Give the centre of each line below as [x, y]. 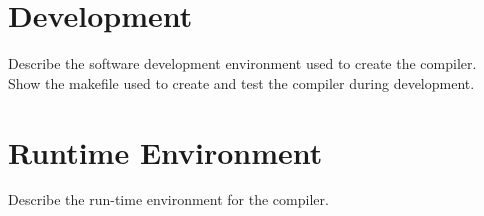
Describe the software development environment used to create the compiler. [242, 63]
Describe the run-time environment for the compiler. [168, 199]
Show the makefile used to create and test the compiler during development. [241, 82]
